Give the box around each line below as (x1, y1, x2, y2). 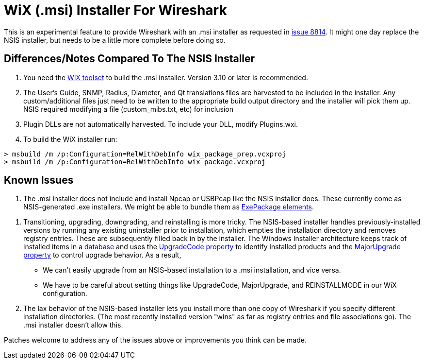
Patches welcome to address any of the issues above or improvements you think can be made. (4, 336, 307, 345)
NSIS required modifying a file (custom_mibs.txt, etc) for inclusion (23, 104, 233, 113)
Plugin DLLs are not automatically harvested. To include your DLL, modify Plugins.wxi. (23, 120, 298, 128)
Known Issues (4, 174, 74, 187)
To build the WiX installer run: (23, 135, 117, 143)
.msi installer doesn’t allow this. (23, 321, 123, 329)
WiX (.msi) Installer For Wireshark (4, 2, 227, 18)
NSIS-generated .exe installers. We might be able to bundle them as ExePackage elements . (23, 203, 314, 211)
